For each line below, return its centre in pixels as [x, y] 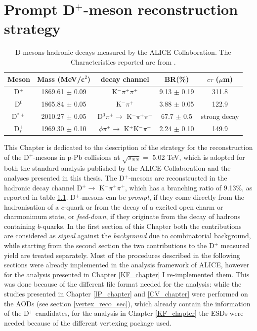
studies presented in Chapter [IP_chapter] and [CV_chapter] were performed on [126, 294]
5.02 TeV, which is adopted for [199, 157]
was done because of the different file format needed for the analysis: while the [123, 284]
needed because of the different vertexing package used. [88, 322]
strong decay [220, 116]
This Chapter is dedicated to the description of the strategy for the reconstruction [128, 147]
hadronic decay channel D [43, 187]
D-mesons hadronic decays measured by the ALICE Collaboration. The [123, 52]
